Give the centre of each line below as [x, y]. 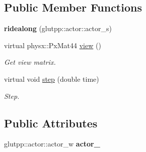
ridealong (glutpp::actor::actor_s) [58, 28]
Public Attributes [51, 123]
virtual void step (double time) [52, 79]
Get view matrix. [30, 62]
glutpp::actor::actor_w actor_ [52, 144]
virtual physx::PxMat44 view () [53, 45]
